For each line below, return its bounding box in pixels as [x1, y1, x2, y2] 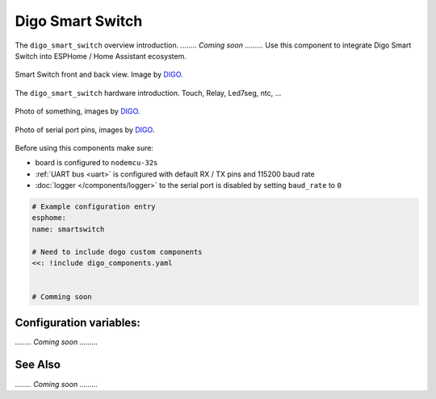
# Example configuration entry [31, 202, 157, 211]
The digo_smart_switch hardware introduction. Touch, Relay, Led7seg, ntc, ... [15, 88, 282, 98]
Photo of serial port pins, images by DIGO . [15, 125, 155, 135]
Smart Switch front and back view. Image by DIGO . [15, 69, 183, 80]
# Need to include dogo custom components [31, 247, 203, 256]
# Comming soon [31, 293, 92, 301]
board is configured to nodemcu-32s [35, 158, 158, 168]
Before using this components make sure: [15, 143, 153, 152]
